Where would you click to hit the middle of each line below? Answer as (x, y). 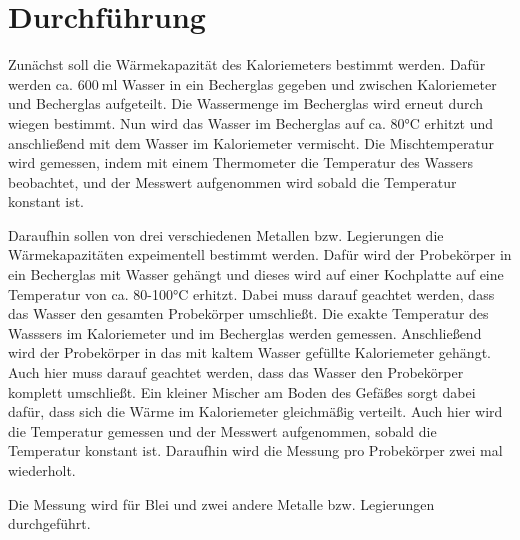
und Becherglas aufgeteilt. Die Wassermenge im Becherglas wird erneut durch (246, 103)
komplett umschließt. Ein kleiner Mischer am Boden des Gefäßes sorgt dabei (242, 391)
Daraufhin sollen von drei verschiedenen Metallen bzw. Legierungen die (226, 234)
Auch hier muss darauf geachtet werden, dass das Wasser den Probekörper (236, 372)
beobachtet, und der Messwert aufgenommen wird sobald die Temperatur (232, 181)
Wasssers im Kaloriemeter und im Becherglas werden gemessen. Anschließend (245, 332)
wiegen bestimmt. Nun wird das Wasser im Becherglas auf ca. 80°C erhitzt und (251, 122)
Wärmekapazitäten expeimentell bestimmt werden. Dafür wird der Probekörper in (260, 254)
